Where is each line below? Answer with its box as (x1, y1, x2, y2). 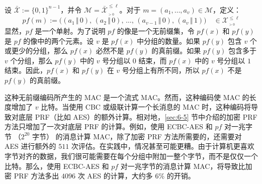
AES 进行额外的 (5, 141, 56, 151)
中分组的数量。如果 (137, 35, 201, 46)
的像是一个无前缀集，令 (117, 25, 195, 36)
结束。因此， (5, 65, 47, 75)
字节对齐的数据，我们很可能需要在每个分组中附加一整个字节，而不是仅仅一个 (5, 151, 258, 161)
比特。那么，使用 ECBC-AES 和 (5, 160, 109, 171)
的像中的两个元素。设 (23, 35, 94, 46)
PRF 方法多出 (14, 170, 59, 181)
